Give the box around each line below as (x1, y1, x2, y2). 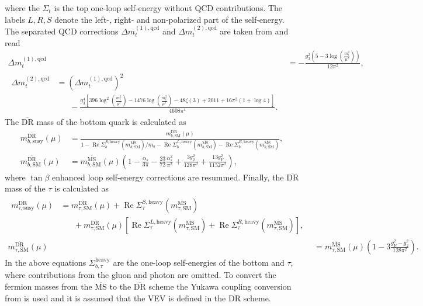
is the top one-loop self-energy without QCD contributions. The (54, 2, 283, 13)
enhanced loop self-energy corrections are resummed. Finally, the (52, 171, 284, 183)
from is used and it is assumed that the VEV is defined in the (5, 291, 226, 304)
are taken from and (220, 25, 289, 37)
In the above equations (5, 256, 86, 268)
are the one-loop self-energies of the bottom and (113, 256, 285, 268)
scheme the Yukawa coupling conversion (148, 280, 292, 292)
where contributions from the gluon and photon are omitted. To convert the (5, 269, 276, 281)
